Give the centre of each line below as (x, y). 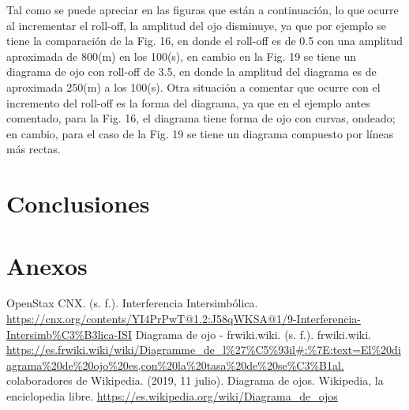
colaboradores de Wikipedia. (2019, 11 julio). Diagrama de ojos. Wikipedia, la (195, 380)
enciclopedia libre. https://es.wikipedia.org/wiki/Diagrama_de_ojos (172, 396)
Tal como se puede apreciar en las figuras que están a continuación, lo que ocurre (203, 9)
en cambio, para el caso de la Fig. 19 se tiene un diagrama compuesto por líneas (200, 133)
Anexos (47, 265)
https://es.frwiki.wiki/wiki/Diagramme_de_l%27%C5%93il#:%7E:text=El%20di (204, 350)
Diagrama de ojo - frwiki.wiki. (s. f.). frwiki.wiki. (253, 334)
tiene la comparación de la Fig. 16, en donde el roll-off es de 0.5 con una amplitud (204, 41)
